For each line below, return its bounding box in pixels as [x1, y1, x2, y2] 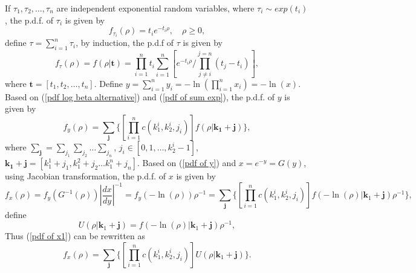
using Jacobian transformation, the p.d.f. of [5, 170, 166, 182]
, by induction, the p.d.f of [76, 36, 174, 49]
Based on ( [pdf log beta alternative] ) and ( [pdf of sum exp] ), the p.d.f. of [5, 90, 275, 103]
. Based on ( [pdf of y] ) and [137, 156, 236, 169]
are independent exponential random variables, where [56, 2, 255, 14]
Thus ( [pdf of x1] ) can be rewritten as [5, 230, 146, 242]
